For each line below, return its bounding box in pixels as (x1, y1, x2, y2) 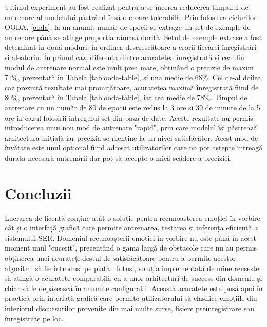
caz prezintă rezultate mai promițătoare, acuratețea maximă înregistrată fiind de (5, 82, 259, 92)
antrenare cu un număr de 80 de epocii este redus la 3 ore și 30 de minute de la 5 (5, 102, 260, 112)
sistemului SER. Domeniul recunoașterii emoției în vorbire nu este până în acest (5, 232, 256, 243)
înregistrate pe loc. (5, 313, 64, 323)
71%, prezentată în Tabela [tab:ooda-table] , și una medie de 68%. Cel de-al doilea (5, 72, 261, 83)
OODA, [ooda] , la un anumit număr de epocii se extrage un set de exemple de (5, 22, 251, 32)
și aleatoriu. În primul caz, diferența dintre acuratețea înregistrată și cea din (5, 51, 244, 62)
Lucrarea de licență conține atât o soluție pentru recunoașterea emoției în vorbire (5, 212, 260, 223)
